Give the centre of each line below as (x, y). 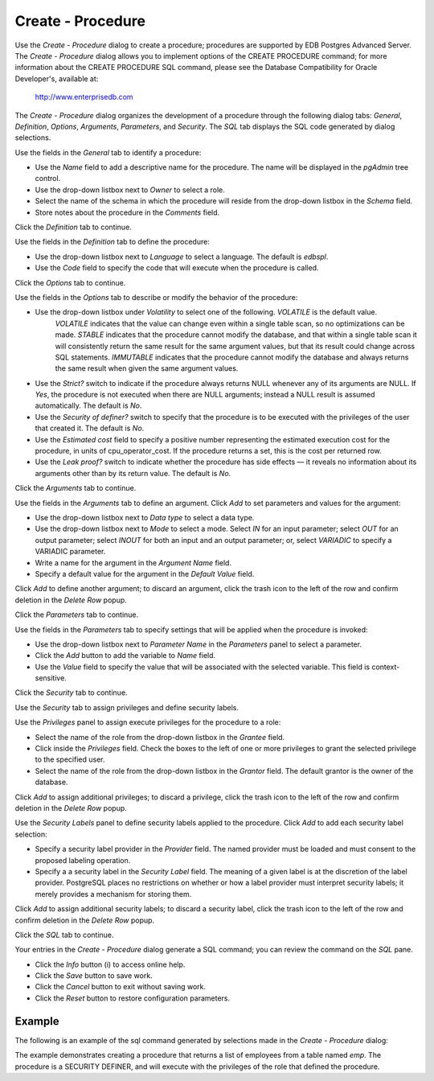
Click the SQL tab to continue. (64, 935)
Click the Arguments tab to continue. (76, 488)
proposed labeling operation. (83, 860)
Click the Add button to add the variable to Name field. (125, 656)
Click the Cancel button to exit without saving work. (121, 987)
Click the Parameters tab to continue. (77, 614)
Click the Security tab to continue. (71, 693)
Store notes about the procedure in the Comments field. (127, 212)
